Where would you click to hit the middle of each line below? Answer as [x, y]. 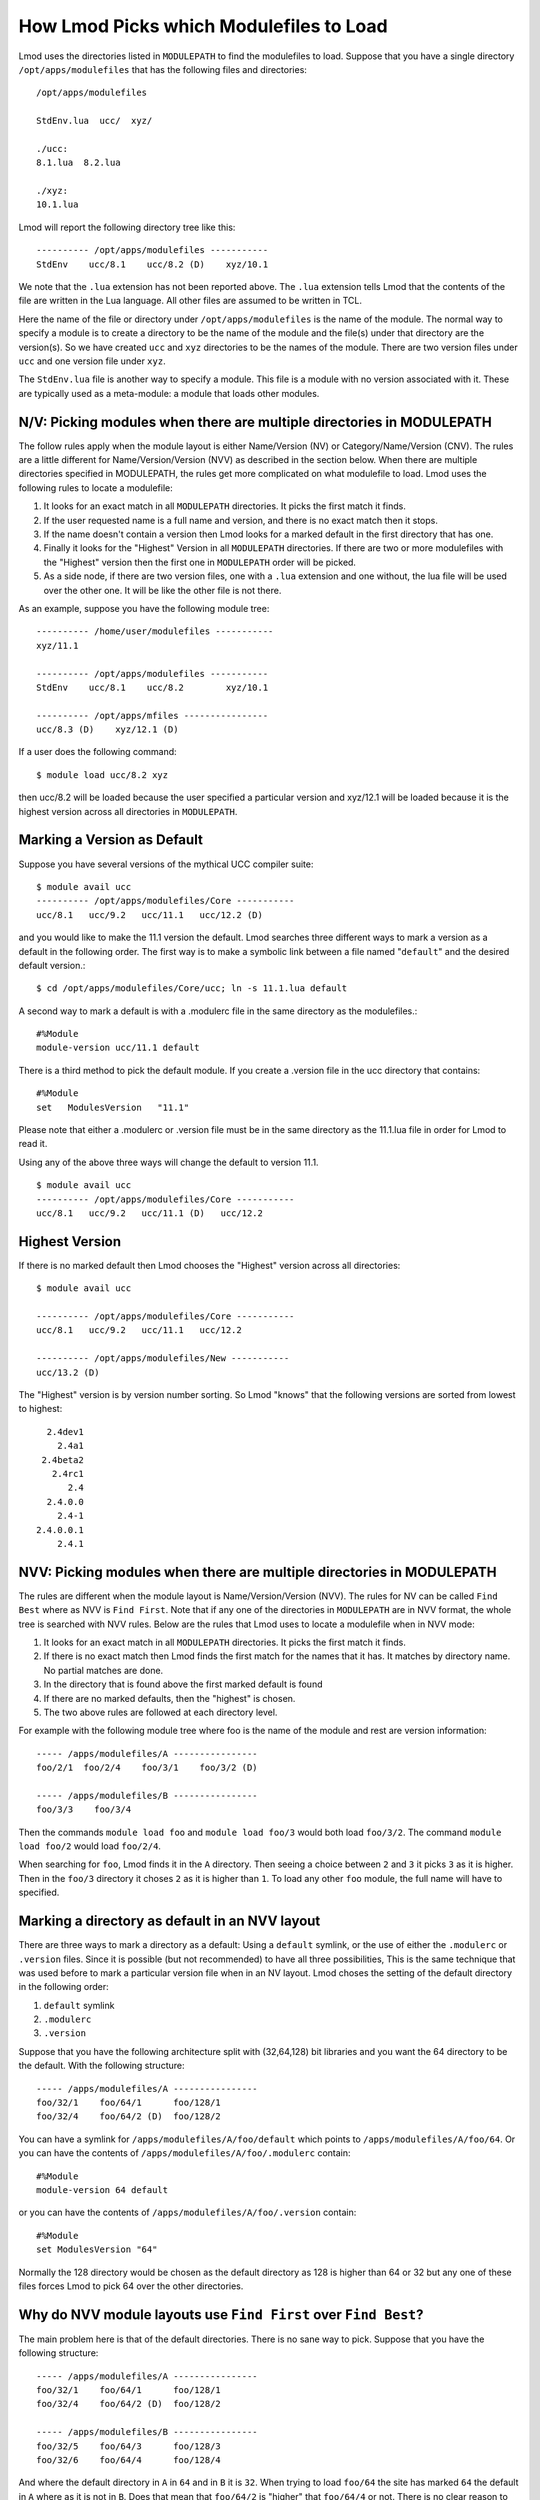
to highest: [40, 1409]
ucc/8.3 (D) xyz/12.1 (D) [107, 729]
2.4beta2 [62, 1459]
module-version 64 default [102, 2190]
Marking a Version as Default [111, 840]
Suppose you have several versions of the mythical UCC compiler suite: [166, 864]
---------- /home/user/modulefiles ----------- [155, 631]
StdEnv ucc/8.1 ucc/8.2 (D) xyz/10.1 [152, 264]
